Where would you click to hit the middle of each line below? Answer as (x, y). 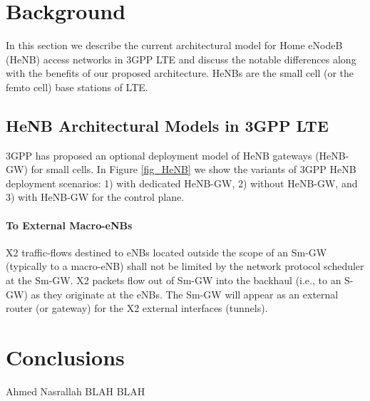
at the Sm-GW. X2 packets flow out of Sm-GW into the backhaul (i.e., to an (174, 280)
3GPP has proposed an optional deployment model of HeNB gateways (159, 155)
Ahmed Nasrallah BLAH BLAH (76, 391)
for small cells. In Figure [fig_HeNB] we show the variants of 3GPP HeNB (194, 169)
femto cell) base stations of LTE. (77, 87)
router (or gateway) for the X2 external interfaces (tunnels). (137, 308)
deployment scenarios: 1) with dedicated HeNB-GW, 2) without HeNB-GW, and (182, 183)
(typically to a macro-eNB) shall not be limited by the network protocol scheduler (185, 266)
